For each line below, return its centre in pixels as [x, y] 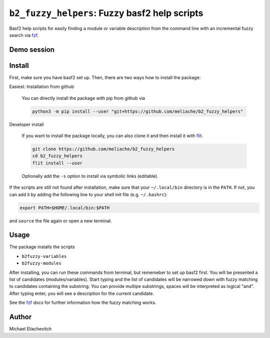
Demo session [32, 49]
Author [20, 317]
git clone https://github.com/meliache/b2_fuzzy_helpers [103, 149]
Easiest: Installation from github [42, 87]
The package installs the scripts [42, 247]
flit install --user [57, 163]
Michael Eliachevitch [30, 329]
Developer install [26, 124]
